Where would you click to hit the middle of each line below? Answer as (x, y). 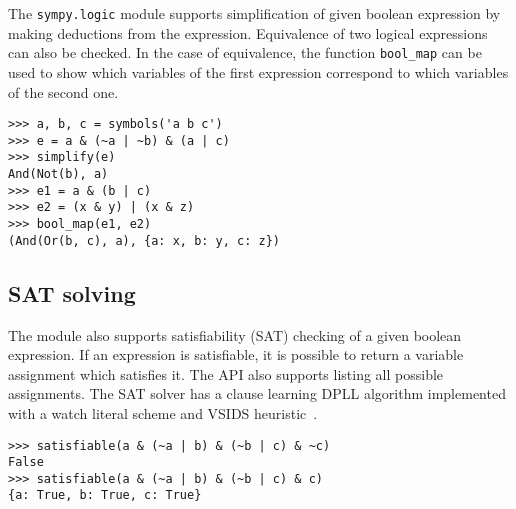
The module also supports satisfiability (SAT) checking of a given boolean (235, 334)
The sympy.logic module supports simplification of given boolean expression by (254, 13)
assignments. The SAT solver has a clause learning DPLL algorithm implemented (257, 393)
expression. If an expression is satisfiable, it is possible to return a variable (236, 354)
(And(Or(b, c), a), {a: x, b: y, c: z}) (144, 240)
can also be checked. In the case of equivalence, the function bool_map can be (245, 52)
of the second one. (63, 91)
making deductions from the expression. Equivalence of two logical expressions (248, 32)
